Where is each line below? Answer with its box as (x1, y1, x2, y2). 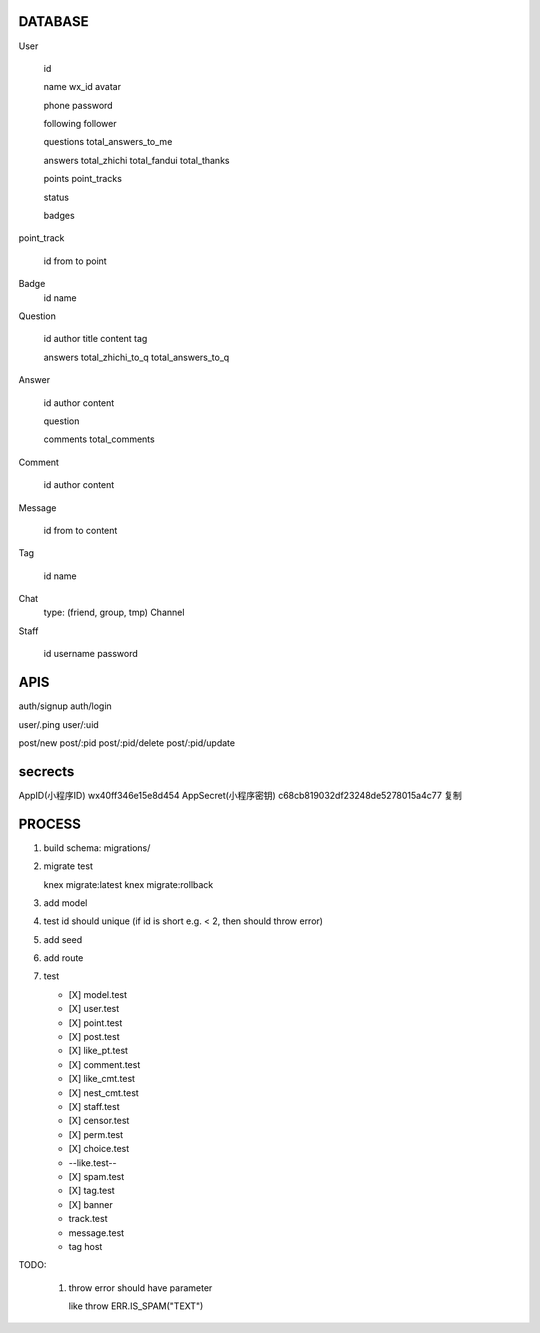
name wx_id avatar (43, 81, 122, 93)
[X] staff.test (68, 1100, 120, 1112)
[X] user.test (68, 1003, 120, 1015)
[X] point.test (68, 1016, 123, 1029)
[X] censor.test (68, 1115, 130, 1127)
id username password (43, 648, 139, 660)
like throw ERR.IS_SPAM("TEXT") (68, 1300, 204, 1312)
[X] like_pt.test (68, 1045, 129, 1057)
